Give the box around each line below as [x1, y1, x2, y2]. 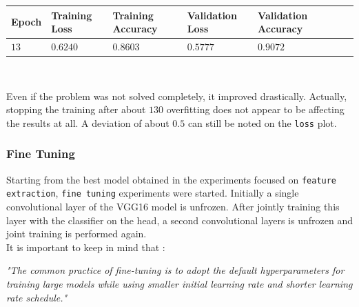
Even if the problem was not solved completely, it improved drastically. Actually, [6, 88, 347, 103]
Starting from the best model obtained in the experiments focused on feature [6, 172, 337, 186]
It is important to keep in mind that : [6, 239, 165, 254]
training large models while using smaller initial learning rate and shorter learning [6, 276, 353, 290]
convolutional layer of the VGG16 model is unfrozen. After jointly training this [6, 199, 340, 213]
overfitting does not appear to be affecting [166, 102, 345, 117]
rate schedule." [6, 290, 68, 304]
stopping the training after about [6, 102, 146, 117]
